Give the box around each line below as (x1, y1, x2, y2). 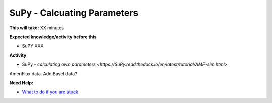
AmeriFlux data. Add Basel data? (9, 70, 78, 77)
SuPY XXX (22, 43, 44, 49)
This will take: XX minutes (9, 25, 64, 31)
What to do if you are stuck (22, 89, 78, 95)
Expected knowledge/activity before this (9, 34, 97, 40)
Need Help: (9, 80, 34, 86)
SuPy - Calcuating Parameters (9, 7, 139, 18)
